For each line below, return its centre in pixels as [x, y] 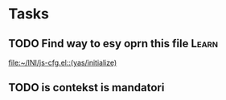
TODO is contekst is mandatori [86, 88]
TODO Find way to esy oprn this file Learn [113, 44]
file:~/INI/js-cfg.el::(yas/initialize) [63, 62]
